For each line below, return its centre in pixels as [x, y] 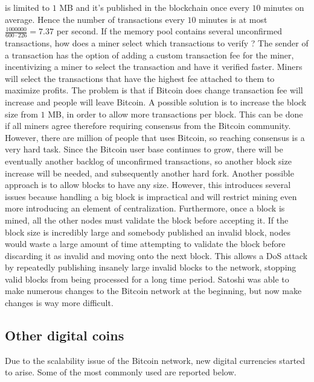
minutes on [284, 7]
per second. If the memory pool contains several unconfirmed [169, 31]
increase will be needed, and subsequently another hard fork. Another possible [149, 173]
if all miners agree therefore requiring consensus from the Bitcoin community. [148, 126]
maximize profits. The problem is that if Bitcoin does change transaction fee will [154, 90]
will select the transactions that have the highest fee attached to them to [140, 78]
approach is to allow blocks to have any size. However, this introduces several [148, 185]
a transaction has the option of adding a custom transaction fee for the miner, [149, 55]
